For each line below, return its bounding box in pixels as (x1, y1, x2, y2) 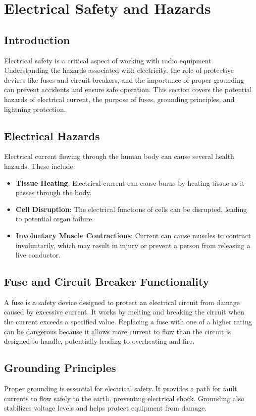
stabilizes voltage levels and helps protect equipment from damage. (4, 403, 207, 413)
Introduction (4, 32, 70, 47)
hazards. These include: (4, 160, 75, 171)
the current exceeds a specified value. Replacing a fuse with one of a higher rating (4, 316, 252, 327)
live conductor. (15, 250, 61, 260)
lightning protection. (4, 104, 66, 114)
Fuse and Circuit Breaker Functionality (4, 274, 209, 289)
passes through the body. (15, 187, 92, 198)
